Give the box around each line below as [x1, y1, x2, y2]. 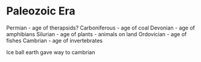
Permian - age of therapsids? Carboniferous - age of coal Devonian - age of [6, 24, 195, 31]
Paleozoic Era [6, 4, 75, 18]
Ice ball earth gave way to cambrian [6, 48, 95, 55]
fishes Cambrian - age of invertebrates [6, 37, 103, 44]
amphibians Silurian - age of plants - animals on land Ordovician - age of [6, 30, 187, 37]
